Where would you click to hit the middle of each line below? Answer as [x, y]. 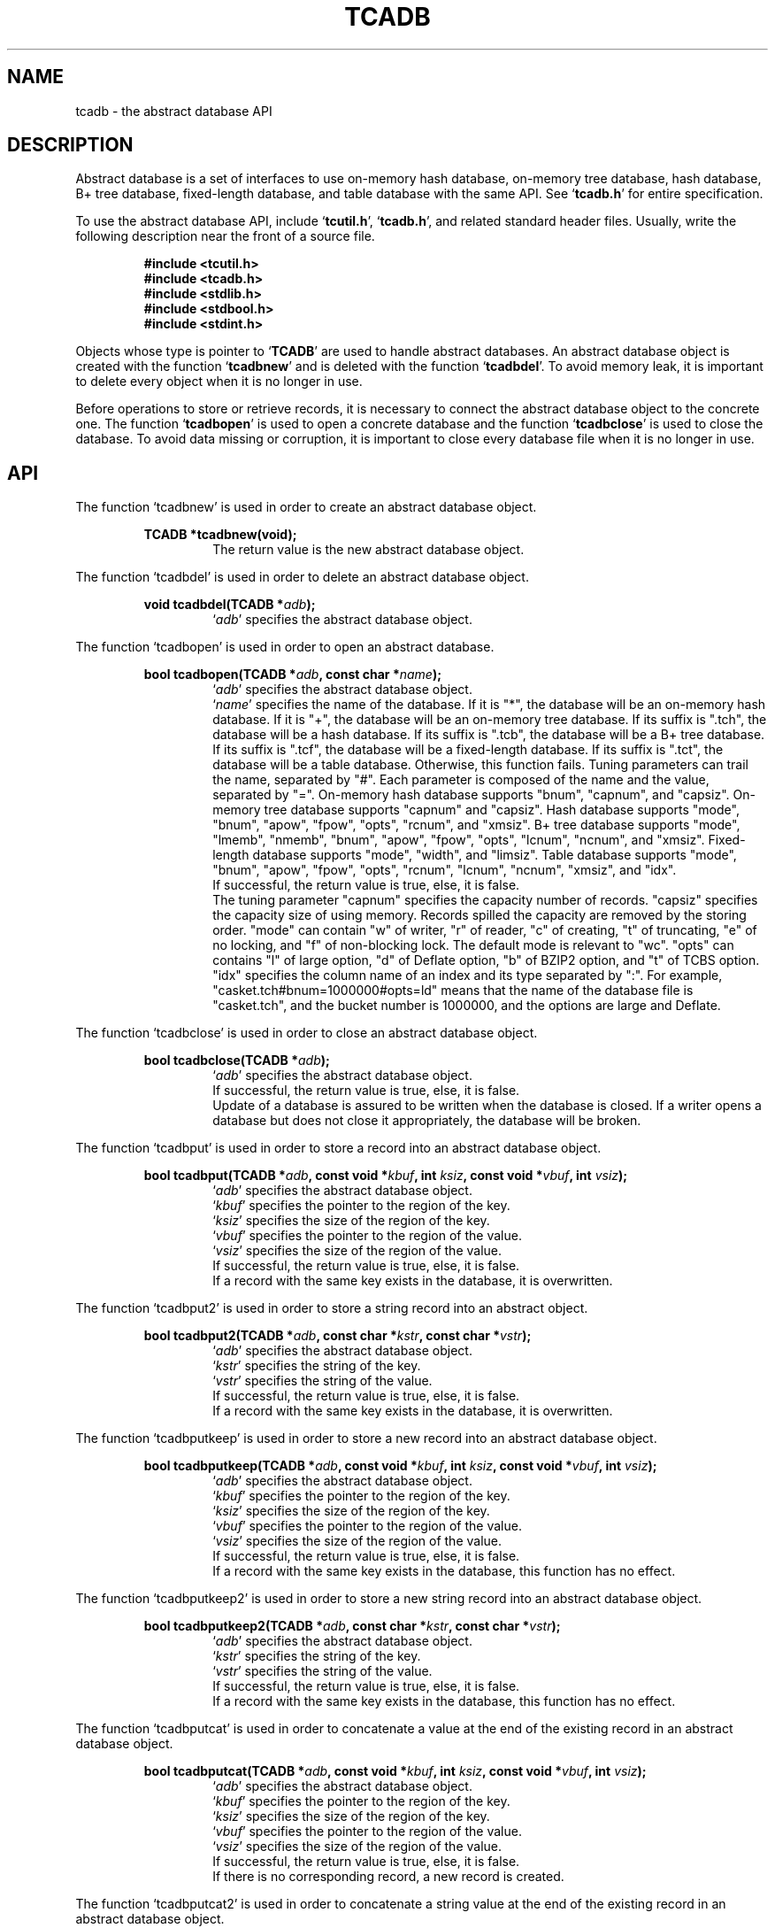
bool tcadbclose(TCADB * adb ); [237, 1060]
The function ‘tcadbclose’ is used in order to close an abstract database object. [307, 1033]
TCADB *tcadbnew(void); [220, 535]
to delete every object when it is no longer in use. [219, 382]
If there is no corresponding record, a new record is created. [388, 1877]
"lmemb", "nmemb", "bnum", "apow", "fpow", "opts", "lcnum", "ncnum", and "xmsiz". [459, 840]
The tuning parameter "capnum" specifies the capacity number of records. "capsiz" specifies [485, 900]
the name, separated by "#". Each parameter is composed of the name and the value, [461, 780]
